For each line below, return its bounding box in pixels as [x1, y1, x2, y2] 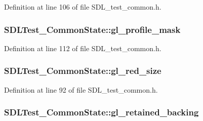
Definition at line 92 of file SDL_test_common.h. [4, 84, 158, 95]
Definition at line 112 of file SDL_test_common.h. [4, 43, 161, 53]
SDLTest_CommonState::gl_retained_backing [4, 106, 199, 118]
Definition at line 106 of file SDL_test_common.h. [4, 2, 161, 12]
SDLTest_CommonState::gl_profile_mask [4, 23, 181, 35]
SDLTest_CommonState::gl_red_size [4, 64, 161, 77]
